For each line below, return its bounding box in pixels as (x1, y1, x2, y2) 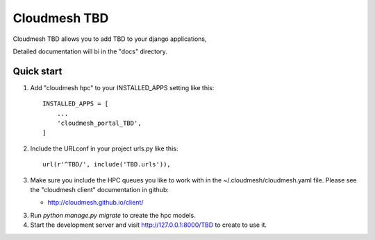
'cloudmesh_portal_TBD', (56, 119, 142, 128)
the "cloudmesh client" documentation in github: (30, 185, 169, 194)
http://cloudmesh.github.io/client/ (47, 198, 144, 207)
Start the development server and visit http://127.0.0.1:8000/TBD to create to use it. (30, 221, 267, 229)
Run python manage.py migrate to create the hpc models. (30, 211, 196, 219)
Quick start (12, 65, 62, 77)
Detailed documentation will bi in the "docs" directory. (12, 47, 168, 55)
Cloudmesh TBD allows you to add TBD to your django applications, (12, 35, 207, 43)
